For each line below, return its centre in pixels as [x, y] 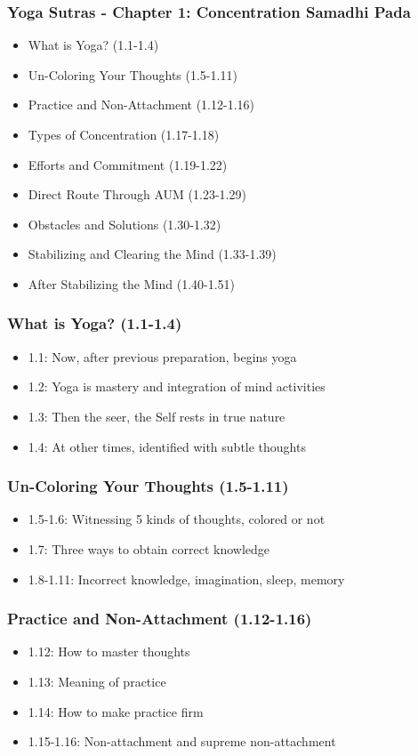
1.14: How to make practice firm [116, 711]
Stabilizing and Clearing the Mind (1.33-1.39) [152, 254]
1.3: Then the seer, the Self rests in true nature [157, 416]
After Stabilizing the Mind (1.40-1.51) [132, 283]
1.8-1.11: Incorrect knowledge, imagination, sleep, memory [186, 579]
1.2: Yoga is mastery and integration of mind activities [177, 386]
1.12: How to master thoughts [109, 651]
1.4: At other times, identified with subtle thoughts [167, 446]
